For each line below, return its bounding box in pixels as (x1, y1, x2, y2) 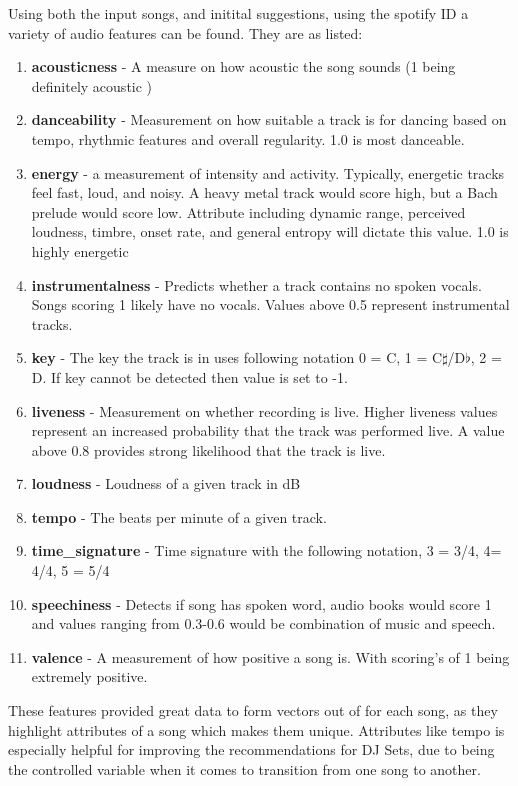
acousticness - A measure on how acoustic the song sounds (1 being (31, 56, 456, 77)
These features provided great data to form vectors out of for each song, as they (8, 700, 498, 721)
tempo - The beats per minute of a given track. (31, 506, 327, 527)
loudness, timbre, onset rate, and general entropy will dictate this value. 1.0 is (31, 221, 509, 242)
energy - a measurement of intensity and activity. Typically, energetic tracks (31, 162, 505, 183)
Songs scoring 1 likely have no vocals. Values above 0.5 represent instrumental (31, 294, 510, 315)
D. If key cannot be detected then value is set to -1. (31, 366, 348, 387)
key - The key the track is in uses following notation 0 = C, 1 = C (31, 347, 443, 368)
